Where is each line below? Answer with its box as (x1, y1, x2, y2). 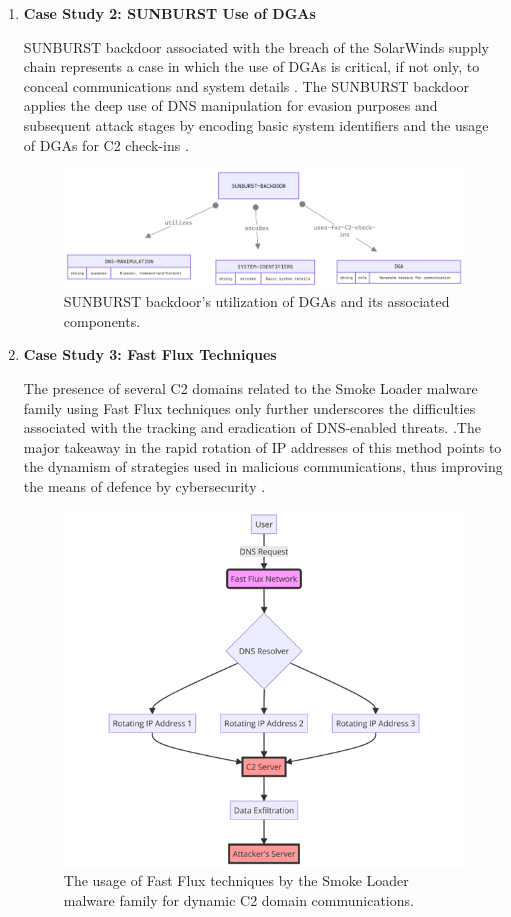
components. (63, 310, 141, 331)
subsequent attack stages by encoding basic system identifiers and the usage (23, 114, 489, 135)
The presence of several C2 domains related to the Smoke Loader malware (23, 378, 478, 398)
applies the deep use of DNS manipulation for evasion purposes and (23, 95, 438, 116)
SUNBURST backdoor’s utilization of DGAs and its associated (63, 291, 450, 312)
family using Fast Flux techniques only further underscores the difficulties (23, 397, 476, 418)
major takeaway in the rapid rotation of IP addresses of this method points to (23, 436, 502, 457)
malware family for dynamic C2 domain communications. (63, 889, 414, 910)
